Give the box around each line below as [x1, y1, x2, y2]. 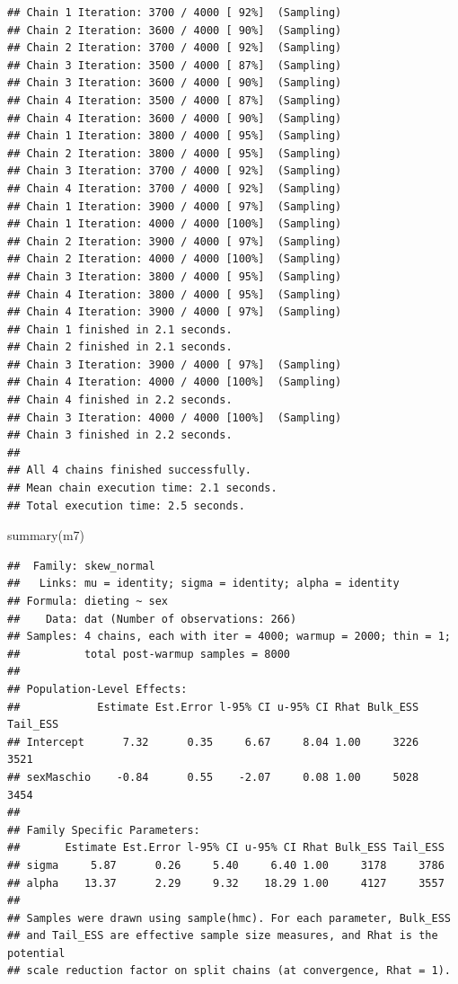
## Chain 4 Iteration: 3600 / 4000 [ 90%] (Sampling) [7, 111, 342, 125]
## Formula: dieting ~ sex [7, 595, 168, 607]
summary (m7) [7, 526, 85, 545]
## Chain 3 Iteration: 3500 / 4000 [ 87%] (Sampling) [7, 58, 342, 72]
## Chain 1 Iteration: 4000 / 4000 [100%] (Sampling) [7, 217, 342, 231]
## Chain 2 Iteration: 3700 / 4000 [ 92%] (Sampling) [7, 41, 342, 55]
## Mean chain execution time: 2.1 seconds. [7, 482, 277, 495]
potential [7, 946, 66, 960]
